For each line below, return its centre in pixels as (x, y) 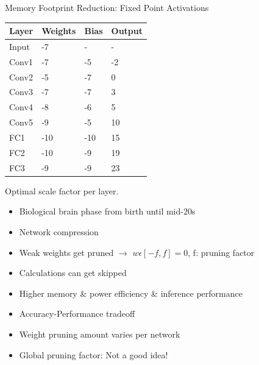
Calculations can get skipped (73, 273)
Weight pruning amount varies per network (100, 334)
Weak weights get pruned (66, 252)
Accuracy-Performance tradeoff (77, 314)
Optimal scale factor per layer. (62, 190)
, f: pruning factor (221, 252)
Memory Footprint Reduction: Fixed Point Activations (107, 7)
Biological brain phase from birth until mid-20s (107, 211)
